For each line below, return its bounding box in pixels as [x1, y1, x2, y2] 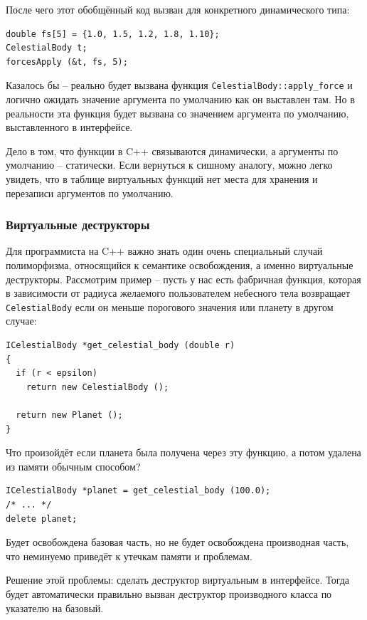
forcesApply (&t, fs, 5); [6, 56, 128, 67]
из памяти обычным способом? [6, 458, 141, 473]
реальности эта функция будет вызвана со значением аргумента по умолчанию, [6, 105, 349, 120]
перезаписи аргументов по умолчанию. [6, 185, 174, 200]
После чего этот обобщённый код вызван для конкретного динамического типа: [6, 2, 350, 16]
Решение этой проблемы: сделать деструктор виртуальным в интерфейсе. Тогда [6, 572, 350, 587]
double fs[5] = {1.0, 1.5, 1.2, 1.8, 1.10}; [6, 28, 220, 39]
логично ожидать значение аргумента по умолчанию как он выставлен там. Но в [6, 92, 355, 107]
